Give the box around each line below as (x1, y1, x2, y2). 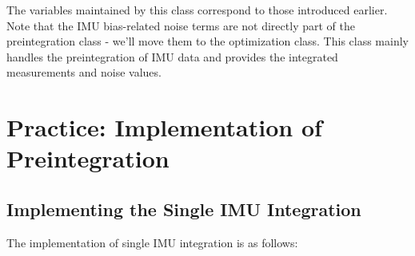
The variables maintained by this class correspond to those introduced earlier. (6, 2, 388, 18)
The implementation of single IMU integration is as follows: (6, 234, 298, 250)
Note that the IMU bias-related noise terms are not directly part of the (6, 17, 355, 33)
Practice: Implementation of (6, 111, 322, 144)
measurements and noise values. (6, 64, 162, 81)
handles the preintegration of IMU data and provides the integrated (6, 48, 338, 65)
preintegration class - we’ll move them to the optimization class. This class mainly (6, 33, 409, 49)
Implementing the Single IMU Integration (6, 196, 361, 221)
